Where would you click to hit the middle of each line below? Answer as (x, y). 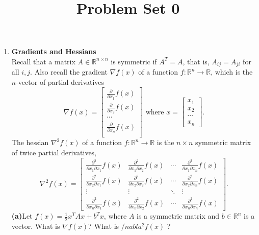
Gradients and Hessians (54, 51)
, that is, (196, 61)
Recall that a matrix (43, 61)
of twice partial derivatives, (54, 152)
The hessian (30, 142)
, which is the (232, 72)
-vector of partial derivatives (60, 82)
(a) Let (22, 216)
